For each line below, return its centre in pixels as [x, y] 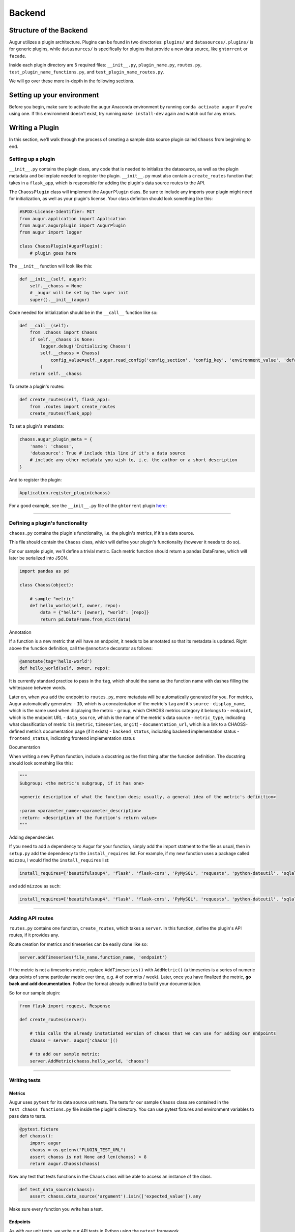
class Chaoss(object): [47, 585]
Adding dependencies [31, 837]
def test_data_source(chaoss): [57, 1189]
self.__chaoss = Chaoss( [70, 353]
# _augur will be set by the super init [79, 293]
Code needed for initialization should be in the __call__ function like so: [83, 312]
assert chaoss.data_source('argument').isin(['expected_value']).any [115, 1197]
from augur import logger [51, 232]
